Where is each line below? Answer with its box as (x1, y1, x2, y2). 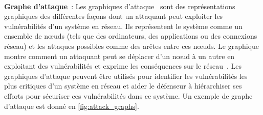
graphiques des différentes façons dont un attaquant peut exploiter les (4, 11, 223, 21)
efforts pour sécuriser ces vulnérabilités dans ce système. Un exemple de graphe (4, 90, 253, 101)
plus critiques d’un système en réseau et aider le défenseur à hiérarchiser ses (4, 80, 242, 91)
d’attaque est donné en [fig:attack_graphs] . (4, 100, 139, 111)
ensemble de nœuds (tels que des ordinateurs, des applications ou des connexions (4, 31, 257, 41)
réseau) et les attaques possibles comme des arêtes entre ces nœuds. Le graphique (4, 40, 259, 51)
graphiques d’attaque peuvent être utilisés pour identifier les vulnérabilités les (4, 70, 248, 81)
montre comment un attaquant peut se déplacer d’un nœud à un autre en (4, 50, 235, 61)
